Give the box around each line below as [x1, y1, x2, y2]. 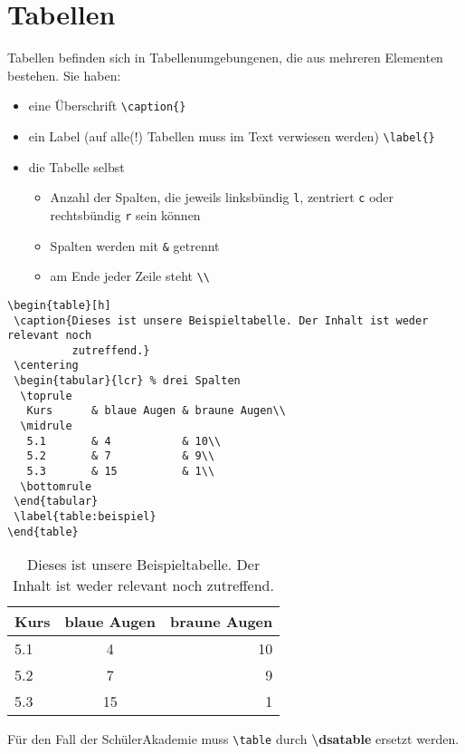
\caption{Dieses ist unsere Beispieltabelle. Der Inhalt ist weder [14, 314, 429, 327]
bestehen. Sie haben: [7, 65, 121, 84]
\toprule [20, 389, 72, 402]
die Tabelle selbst [28, 157, 125, 176]
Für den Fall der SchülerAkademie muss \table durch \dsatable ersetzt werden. [7, 730, 460, 749]
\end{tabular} [14, 495, 99, 508]
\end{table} [7, 525, 79, 538]
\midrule [20, 420, 72, 433]
